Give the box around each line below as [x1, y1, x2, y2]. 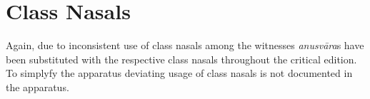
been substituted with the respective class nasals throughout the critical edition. [6, 51, 357, 66]
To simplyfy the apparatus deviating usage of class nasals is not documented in [6, 66, 353, 80]
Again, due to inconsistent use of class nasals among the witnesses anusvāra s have [6, 38, 364, 53]
